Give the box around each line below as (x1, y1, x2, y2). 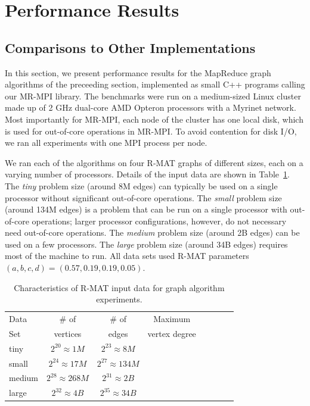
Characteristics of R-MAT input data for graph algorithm (14, 281, 225, 293)
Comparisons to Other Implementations (5, 38, 256, 57)
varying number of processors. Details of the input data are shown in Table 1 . (5, 168, 290, 180)
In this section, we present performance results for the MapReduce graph (5, 66, 271, 79)
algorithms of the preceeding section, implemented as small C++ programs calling (5, 78, 305, 90)
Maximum (153, 313, 191, 325)
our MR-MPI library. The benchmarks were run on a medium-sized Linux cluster (5, 89, 301, 102)
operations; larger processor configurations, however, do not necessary (32, 214, 287, 227)
